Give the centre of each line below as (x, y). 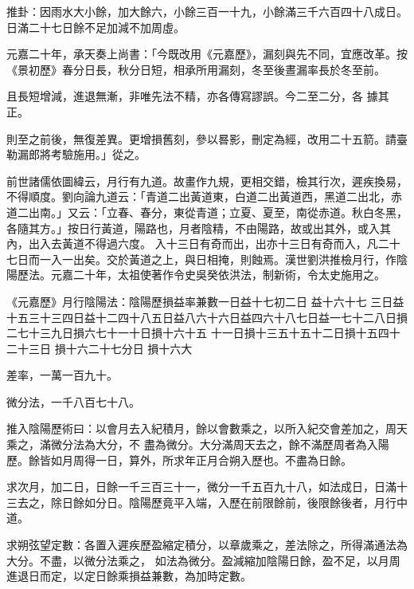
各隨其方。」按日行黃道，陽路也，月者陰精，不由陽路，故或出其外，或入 (193, 228)
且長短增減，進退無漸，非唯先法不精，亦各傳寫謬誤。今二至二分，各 (185, 96)
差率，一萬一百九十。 (62, 375)
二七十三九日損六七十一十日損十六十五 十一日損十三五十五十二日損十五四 (198, 333)
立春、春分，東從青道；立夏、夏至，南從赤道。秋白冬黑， (257, 212)
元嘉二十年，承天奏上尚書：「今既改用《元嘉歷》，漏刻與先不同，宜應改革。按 (207, 54)
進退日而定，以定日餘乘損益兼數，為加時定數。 (129, 576)
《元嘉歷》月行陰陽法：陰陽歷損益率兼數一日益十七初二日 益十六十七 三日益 (205, 301)
